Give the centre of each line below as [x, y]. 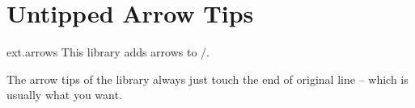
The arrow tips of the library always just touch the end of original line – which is [207, 79]
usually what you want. [64, 95]
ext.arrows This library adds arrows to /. [108, 52]
